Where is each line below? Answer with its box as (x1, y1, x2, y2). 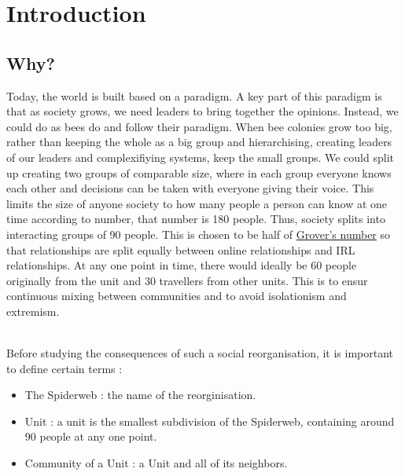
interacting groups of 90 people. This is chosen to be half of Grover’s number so (6, 225, 391, 242)
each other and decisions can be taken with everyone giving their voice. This (6, 180, 374, 196)
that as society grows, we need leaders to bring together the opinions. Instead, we (6, 103, 399, 119)
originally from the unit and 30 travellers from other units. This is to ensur (6, 272, 368, 288)
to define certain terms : (6, 360, 123, 376)
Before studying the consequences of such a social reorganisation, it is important (6, 345, 394, 361)
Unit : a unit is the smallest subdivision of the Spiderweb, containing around (24, 412, 395, 429)
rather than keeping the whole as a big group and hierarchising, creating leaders (6, 134, 392, 150)
